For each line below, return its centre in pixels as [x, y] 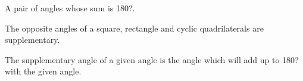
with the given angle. [43, 71]
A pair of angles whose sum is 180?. [70, 8]
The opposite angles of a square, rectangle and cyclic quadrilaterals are [134, 28]
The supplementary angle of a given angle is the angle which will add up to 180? [152, 59]
